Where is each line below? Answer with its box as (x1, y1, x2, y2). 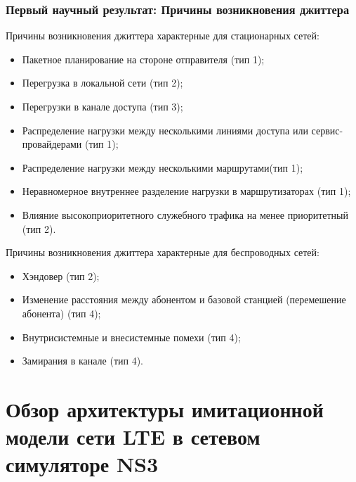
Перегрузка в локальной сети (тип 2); (22, 75, 183, 90)
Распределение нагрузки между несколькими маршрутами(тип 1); (22, 160, 303, 175)
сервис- (311, 122, 343, 137)
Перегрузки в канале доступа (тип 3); (22, 99, 183, 113)
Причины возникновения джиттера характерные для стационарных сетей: (6, 28, 319, 43)
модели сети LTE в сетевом (6, 422, 261, 451)
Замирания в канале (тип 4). (22, 353, 143, 368)
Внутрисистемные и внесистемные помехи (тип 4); (22, 329, 241, 344)
